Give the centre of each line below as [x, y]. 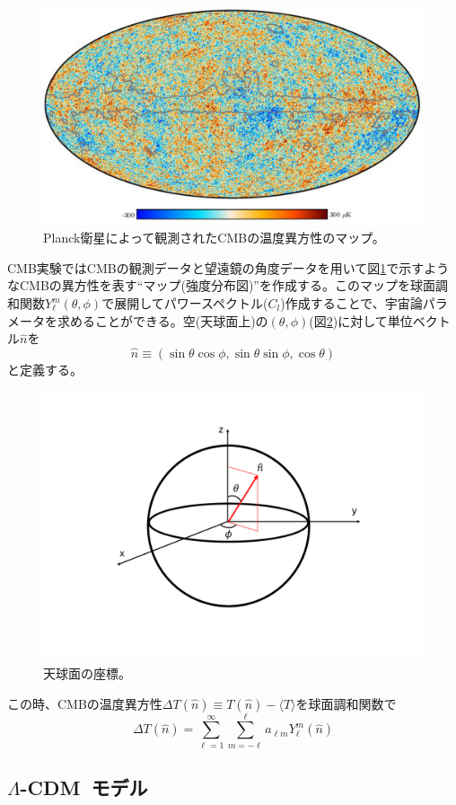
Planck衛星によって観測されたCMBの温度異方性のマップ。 [214, 238]
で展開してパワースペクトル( [185, 303]
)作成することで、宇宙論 [351, 303]
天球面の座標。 [87, 672]
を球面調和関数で [346, 703]
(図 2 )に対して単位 [361, 320]
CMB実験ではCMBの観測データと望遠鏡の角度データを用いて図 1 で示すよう [228, 267]
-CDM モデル [84, 787]
